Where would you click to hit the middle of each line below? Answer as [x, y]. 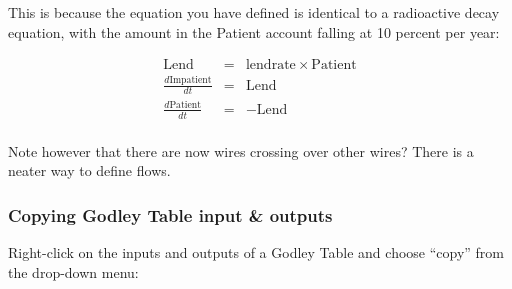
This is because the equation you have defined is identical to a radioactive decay [254, 12]
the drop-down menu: [73, 271]
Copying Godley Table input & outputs [170, 214]
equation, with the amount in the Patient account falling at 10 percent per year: [254, 31]
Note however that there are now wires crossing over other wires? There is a [241, 150]
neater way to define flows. [89, 170]
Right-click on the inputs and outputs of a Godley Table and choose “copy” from [256, 252]
